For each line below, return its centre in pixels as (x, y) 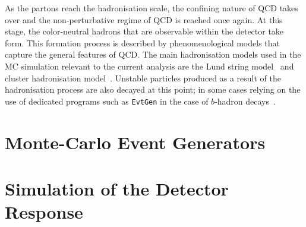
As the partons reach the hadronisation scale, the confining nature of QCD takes (152, 8)
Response (44, 212)
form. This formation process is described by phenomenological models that (143, 42)
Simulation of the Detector (117, 188)
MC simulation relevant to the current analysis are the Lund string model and (149, 66)
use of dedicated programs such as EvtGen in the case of (107, 101)
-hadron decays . (245, 101)
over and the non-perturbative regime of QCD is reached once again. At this (144, 19)
